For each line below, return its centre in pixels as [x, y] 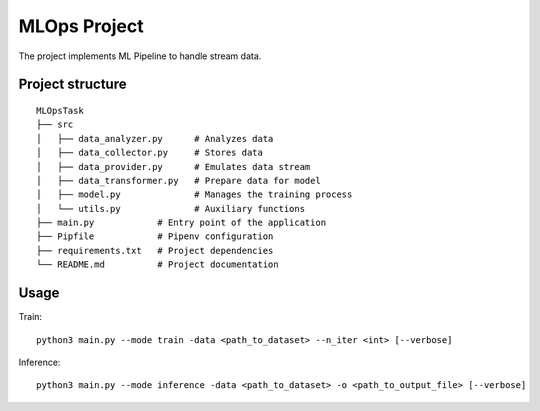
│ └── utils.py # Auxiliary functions [170, 208]
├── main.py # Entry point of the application [181, 223]
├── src [55, 124]
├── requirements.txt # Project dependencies [155, 250]
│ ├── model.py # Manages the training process [194, 194]
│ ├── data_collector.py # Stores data [150, 153]
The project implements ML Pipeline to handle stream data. [140, 56]
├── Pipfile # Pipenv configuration [155, 236]
